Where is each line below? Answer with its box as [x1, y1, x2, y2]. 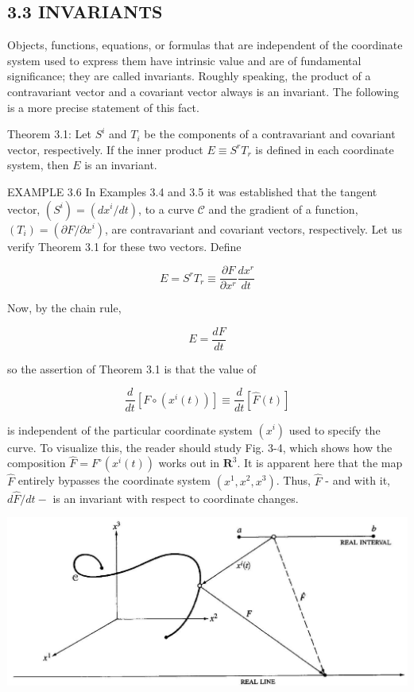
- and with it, [325, 472, 390, 489]
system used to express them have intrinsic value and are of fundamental [7, 52, 362, 68]
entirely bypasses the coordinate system [17, 472, 211, 489]
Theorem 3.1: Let [7, 126, 91, 142]
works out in [158, 454, 219, 471]
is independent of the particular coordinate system [7, 421, 253, 438]
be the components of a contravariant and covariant [144, 126, 396, 142]
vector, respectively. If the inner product [7, 141, 203, 157]
